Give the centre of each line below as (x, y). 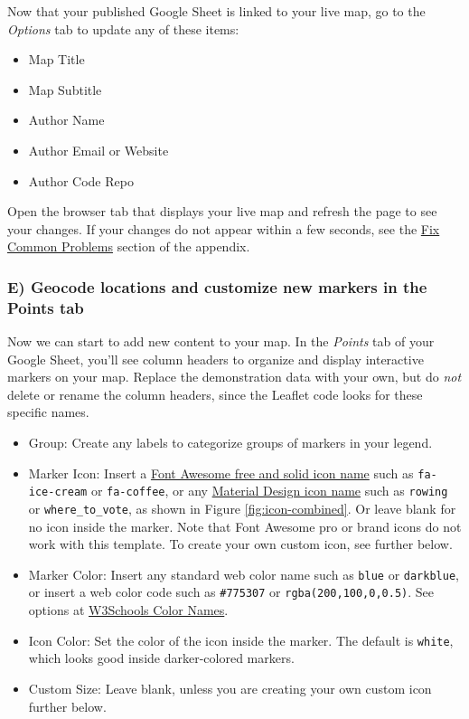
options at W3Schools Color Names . (128, 610)
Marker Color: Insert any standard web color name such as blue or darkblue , (244, 574)
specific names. (48, 412)
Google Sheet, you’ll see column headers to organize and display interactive (216, 359)
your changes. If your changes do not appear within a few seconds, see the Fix (224, 228)
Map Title (56, 59)
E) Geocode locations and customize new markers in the (217, 286)
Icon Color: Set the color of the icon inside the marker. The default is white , (241, 640)
